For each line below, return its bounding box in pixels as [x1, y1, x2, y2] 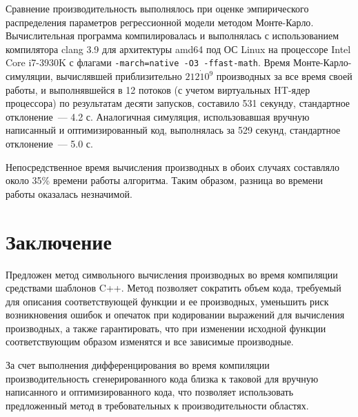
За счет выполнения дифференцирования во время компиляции [6, 358, 270, 372]
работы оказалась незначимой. [6, 186, 132, 201]
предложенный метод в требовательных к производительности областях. [6, 398, 309, 412]
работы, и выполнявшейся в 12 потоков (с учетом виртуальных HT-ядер [6, 82, 310, 96]
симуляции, [6, 69, 53, 83]
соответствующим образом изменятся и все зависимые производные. [6, 334, 294, 349]
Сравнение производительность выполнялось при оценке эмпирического [6, 1, 309, 15]
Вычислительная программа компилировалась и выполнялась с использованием [6, 28, 339, 43]
